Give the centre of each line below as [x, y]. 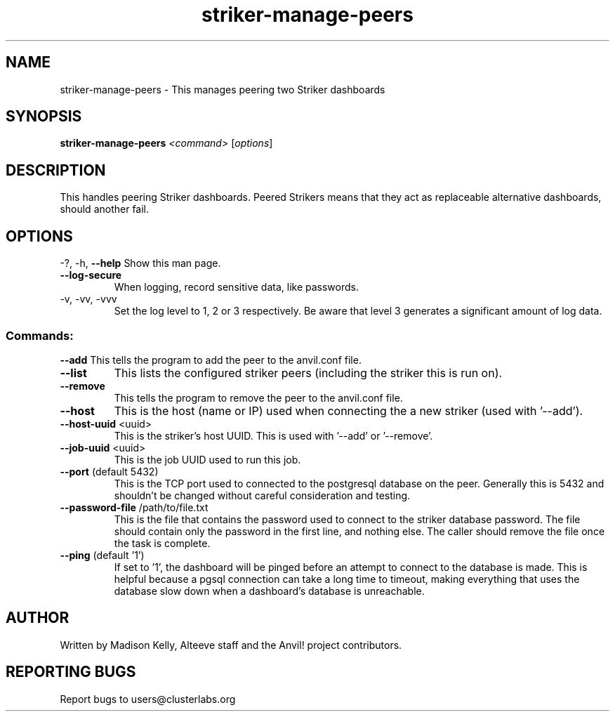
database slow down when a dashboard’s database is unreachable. [269, 591]
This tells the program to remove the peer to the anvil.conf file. [258, 397]
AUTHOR [38, 618]
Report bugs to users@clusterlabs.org [148, 699]
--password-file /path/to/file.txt [134, 507]
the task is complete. [162, 543]
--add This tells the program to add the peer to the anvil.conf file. [211, 360]
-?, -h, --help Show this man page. [140, 263]
